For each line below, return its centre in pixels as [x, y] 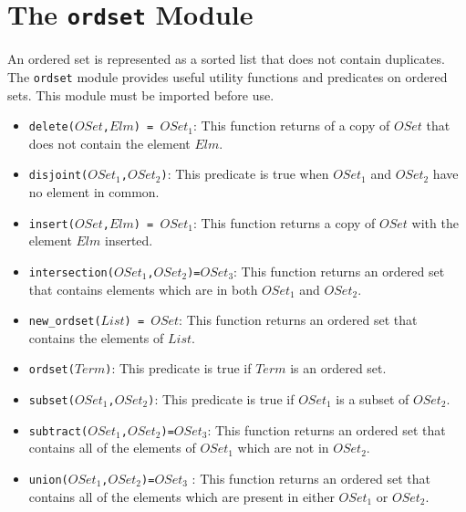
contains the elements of [96, 337]
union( [48, 480]
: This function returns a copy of [285, 222]
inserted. [129, 240]
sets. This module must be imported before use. [141, 94]
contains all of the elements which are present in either [181, 496]
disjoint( [58, 176]
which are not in [283, 448]
